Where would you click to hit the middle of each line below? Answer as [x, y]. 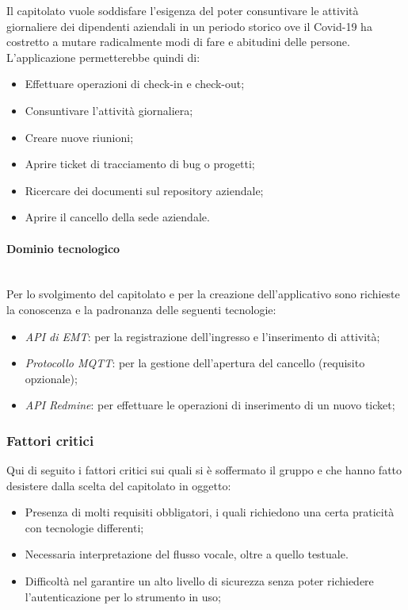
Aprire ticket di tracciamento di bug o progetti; [140, 164]
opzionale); [51, 378]
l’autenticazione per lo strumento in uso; [123, 596]
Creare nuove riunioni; [79, 137]
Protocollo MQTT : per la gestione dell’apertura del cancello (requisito [195, 363]
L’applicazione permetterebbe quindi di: [103, 57]
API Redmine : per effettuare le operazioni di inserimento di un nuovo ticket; [210, 405]
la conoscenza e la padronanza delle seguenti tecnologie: [141, 309]
